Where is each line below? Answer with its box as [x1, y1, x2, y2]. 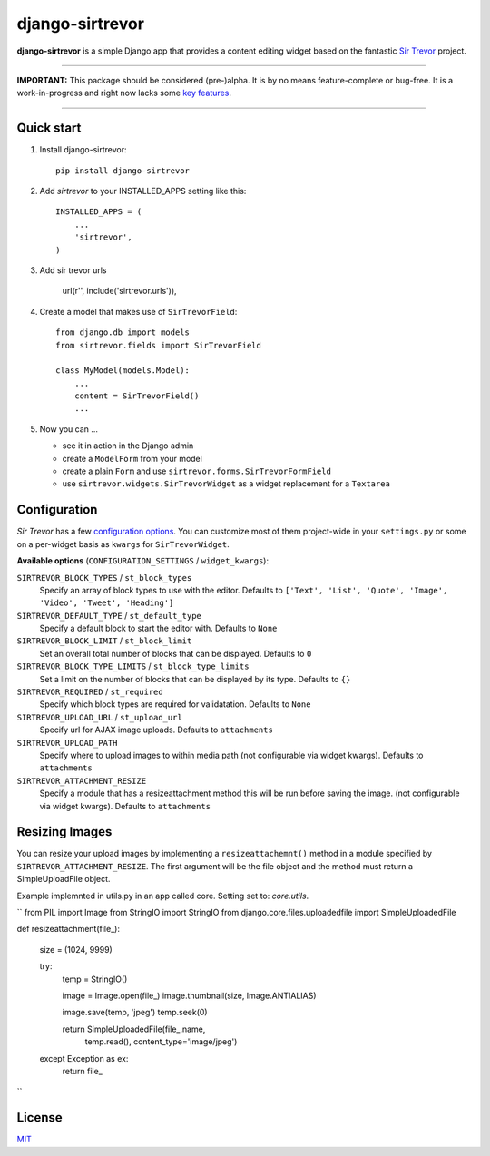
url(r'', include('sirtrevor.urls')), [62, 286, 177, 297]
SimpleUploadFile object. [16, 874, 111, 885]
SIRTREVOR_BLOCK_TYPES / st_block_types [16, 572, 192, 583]
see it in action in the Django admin [62, 440, 194, 451]
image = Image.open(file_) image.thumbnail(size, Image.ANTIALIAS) [62, 990, 317, 1001]
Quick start [16, 121, 82, 136]
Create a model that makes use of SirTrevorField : [39, 306, 238, 317]
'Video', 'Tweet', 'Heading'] [39, 598, 174, 608]
